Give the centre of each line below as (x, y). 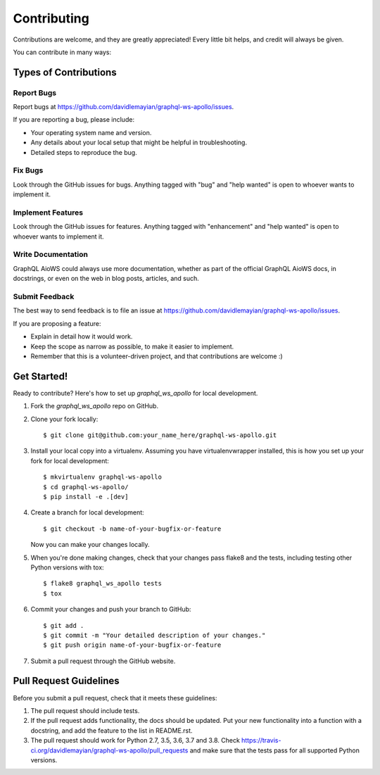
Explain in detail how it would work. (82, 336)
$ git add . (64, 625)
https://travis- (261, 741)
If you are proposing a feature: (57, 323)
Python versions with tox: (68, 567)
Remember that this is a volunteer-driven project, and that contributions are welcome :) (157, 356)
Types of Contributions (65, 72)
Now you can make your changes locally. (90, 545)
